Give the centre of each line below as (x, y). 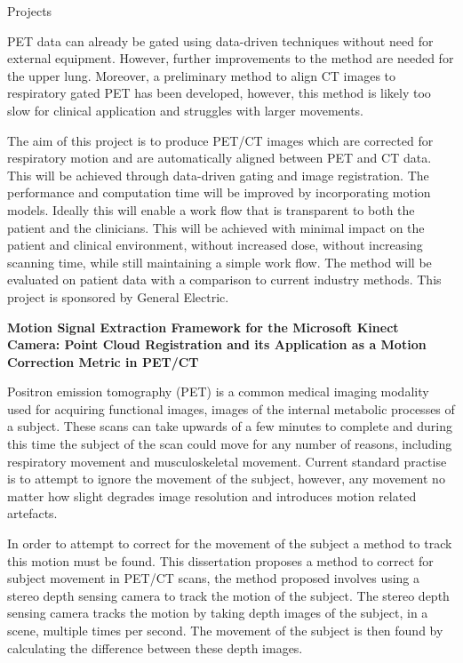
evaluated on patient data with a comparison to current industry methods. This (224, 280)
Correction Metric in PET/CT (103, 361)
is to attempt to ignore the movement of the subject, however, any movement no (226, 479)
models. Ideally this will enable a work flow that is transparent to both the (211, 209)
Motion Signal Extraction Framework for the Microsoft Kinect (203, 327)
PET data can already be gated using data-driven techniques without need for (220, 40)
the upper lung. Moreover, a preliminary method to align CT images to (202, 75)
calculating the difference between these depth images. (155, 647)
